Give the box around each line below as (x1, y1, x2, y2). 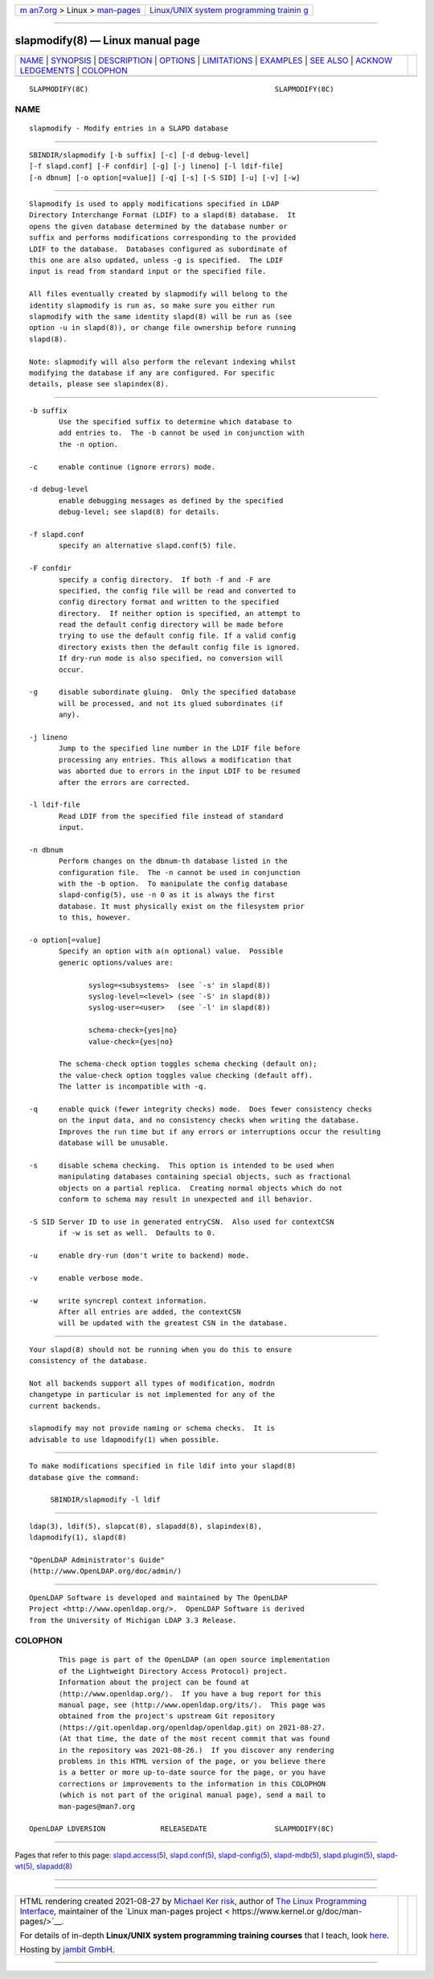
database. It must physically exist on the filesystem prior (59, 902, 305, 911)
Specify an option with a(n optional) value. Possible (59, 947, 284, 956)
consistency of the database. (29, 1357, 149, 1365)
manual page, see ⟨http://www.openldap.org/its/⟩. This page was (59, 1700, 326, 1710)
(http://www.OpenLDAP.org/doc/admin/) (29, 1567, 182, 1576)
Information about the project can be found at (59, 1678, 250, 1687)
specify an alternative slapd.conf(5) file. (59, 541, 237, 551)
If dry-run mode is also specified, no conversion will (59, 654, 284, 663)
